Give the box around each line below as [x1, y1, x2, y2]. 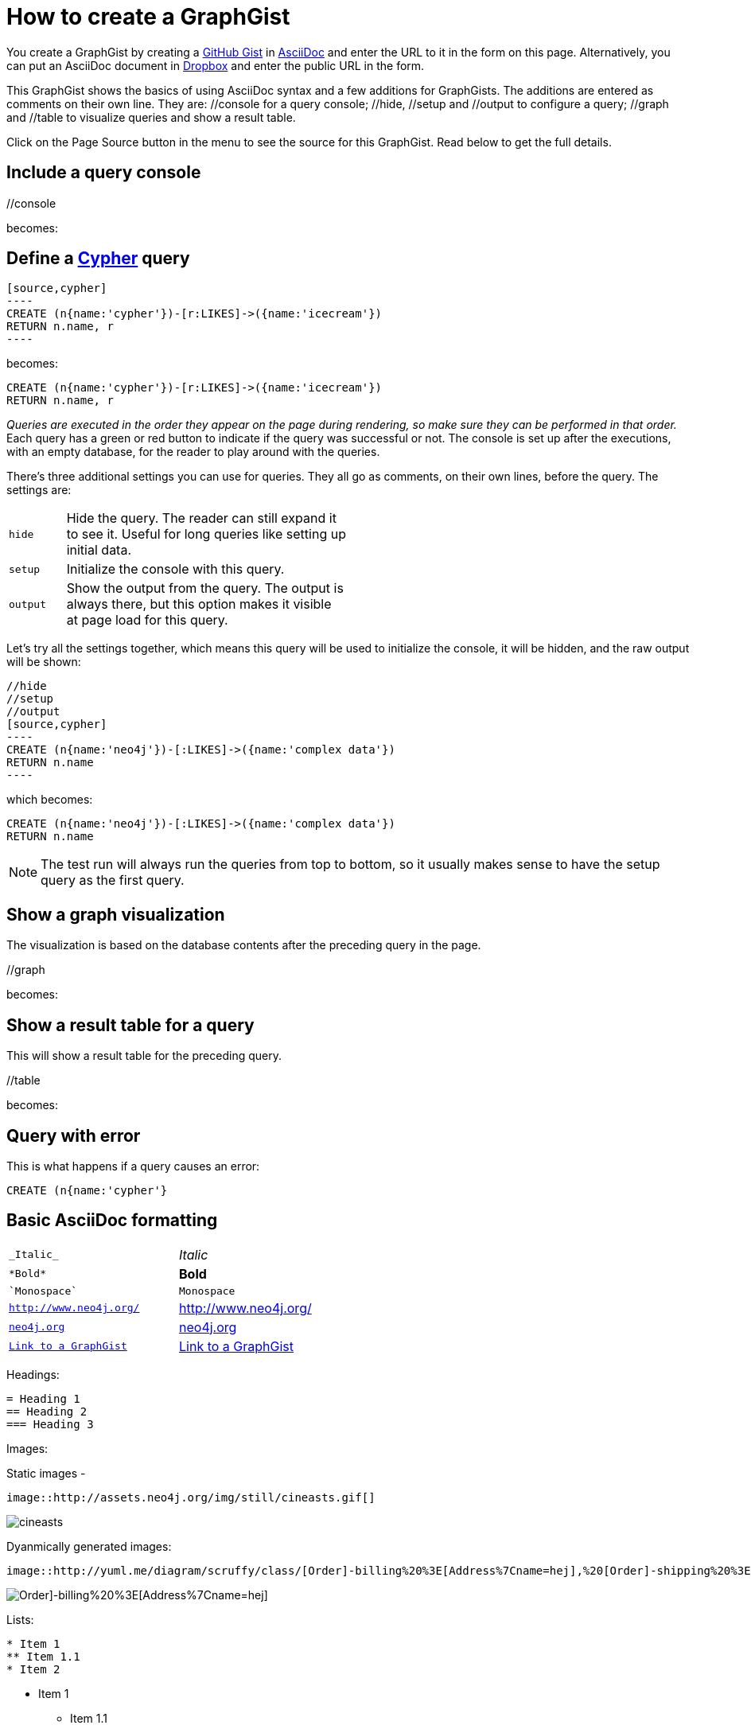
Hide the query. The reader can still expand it [66, 510, 337, 527]
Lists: [6, 1612, 34, 1626]
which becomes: [6, 792, 93, 807]
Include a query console [6, 162, 201, 183]
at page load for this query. [66, 612, 228, 629]
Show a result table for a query [6, 1014, 255, 1035]
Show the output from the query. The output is [66, 580, 344, 597]
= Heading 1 [6, 1392, 80, 1405]
